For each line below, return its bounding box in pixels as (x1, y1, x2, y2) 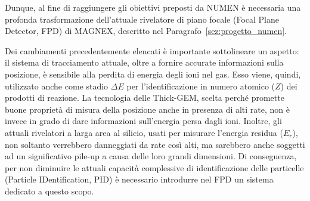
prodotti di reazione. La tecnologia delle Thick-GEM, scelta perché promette (5, 91, 284, 104)
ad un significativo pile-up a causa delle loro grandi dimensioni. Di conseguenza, (5, 150, 297, 162)
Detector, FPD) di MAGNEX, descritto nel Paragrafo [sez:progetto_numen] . (5, 24, 287, 37)
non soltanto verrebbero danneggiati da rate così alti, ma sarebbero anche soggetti (5, 138, 305, 150)
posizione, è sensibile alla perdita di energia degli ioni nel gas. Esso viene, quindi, (5, 67, 301, 80)
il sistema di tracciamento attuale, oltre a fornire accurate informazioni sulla (5, 56, 284, 69)
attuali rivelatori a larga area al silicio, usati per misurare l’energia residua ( (5, 126, 283, 138)
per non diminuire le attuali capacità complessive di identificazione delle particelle (5, 161, 304, 174)
